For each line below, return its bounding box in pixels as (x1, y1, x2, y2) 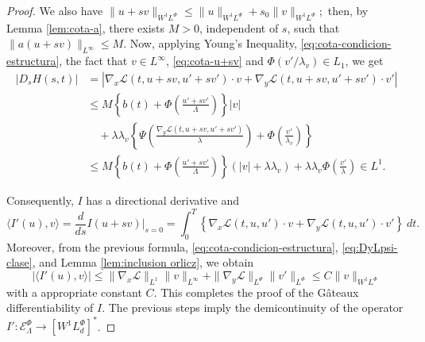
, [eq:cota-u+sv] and (165, 52, 264, 69)
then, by (327, 2, 369, 18)
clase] (6, 254, 33, 271)
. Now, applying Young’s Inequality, (123, 35, 297, 52)
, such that (287, 19, 340, 36)
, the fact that (59, 52, 128, 69)
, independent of (199, 19, 279, 36)
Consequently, (6, 191, 74, 208)
